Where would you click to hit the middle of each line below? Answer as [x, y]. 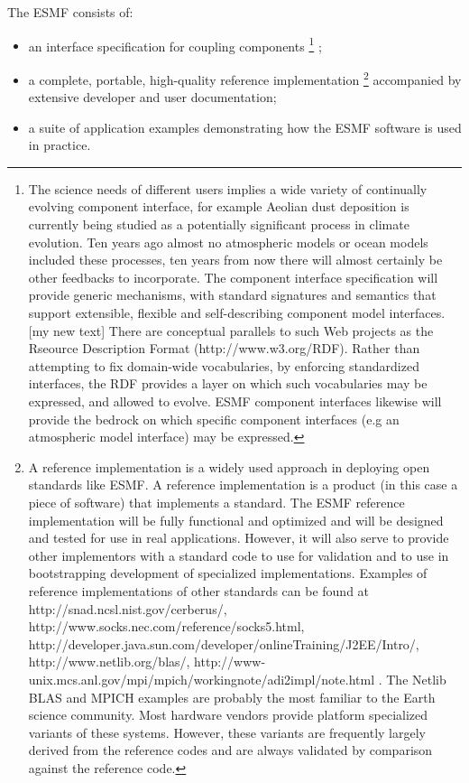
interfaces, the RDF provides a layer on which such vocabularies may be [228, 383]
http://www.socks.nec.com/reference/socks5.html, [166, 626]
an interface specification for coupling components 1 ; [175, 44]
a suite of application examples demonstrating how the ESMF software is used [245, 127]
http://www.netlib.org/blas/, [109, 662]
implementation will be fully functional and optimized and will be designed [236, 520]
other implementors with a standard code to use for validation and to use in [239, 555]
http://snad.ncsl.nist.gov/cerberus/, [128, 608]
